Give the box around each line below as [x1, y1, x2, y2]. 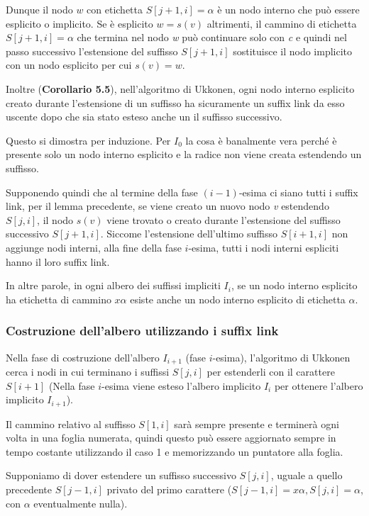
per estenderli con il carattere [206, 364, 335, 378]
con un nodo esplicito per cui [6, 57, 132, 72]
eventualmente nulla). [33, 495, 128, 510]
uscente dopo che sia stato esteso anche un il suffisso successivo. [6, 109, 282, 124]
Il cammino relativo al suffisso [6, 416, 136, 431]
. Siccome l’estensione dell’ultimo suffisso [100, 226, 278, 241]
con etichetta [87, 2, 143, 16]
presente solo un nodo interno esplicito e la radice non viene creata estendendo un [6, 147, 362, 162]
